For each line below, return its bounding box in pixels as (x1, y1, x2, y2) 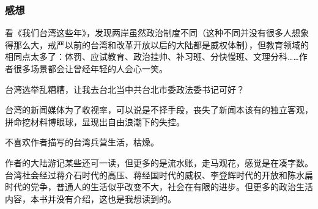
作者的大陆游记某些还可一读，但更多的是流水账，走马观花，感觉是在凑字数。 (5, 156, 313, 169)
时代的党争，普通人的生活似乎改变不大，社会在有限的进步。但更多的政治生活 (5, 180, 313, 193)
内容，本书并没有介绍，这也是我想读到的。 (5, 192, 176, 205)
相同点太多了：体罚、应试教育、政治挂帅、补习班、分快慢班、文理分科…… (5, 50, 299, 63)
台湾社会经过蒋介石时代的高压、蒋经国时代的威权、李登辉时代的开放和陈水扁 (5, 168, 313, 181)
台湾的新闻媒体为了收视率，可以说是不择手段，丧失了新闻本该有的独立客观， (5, 103, 313, 116)
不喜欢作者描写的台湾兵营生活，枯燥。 (5, 136, 159, 148)
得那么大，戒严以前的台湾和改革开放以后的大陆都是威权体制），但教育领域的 (5, 38, 309, 51)
